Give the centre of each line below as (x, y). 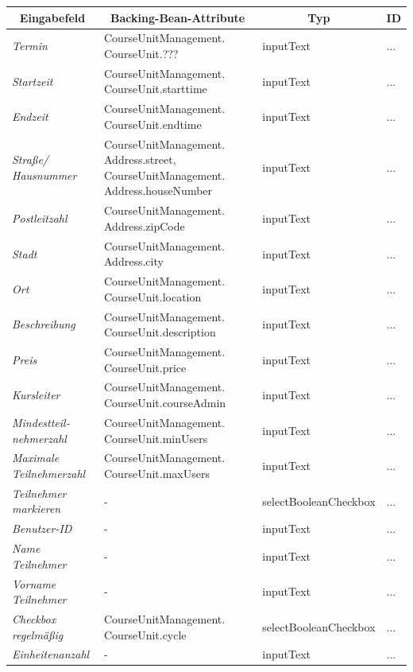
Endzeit (30, 117)
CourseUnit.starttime (156, 89)
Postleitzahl (40, 218)
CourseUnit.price (145, 367)
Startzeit (33, 81)
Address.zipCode (145, 225)
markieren (37, 509)
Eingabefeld (52, 17)
